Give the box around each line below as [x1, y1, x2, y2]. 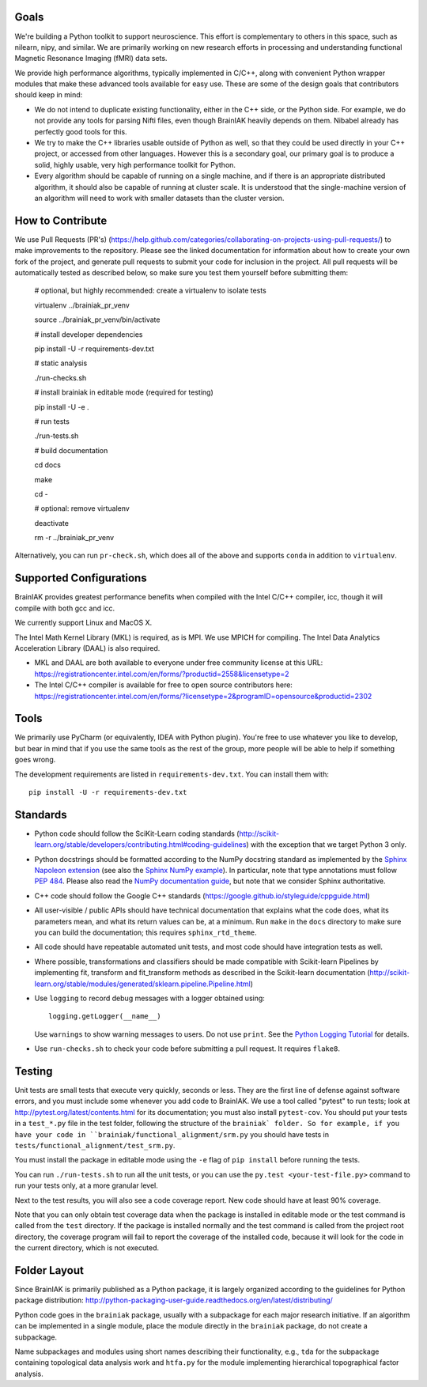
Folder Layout [14, 1264, 85, 1277]
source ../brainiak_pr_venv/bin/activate [34, 315, 161, 324]
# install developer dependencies [34, 329, 143, 339]
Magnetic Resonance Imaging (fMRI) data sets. [14, 54, 168, 63]
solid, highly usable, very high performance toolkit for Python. [34, 160, 236, 169]
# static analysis [34, 358, 88, 368]
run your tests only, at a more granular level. [14, 1181, 158, 1190]
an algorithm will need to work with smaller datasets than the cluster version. [34, 193, 285, 202]
